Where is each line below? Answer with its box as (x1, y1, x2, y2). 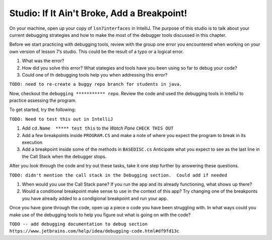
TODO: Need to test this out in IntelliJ (9, 116, 113, 122)
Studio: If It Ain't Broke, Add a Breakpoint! (9, 8, 187, 19)
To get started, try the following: (9, 106, 76, 113)
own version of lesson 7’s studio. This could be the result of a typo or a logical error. (9, 48, 184, 54)
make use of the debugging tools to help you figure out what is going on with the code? (9, 212, 191, 218)
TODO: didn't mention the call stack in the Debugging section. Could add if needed (9, 172, 228, 178)
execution (22, 139, 43, 146)
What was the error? (22, 58, 64, 64)
